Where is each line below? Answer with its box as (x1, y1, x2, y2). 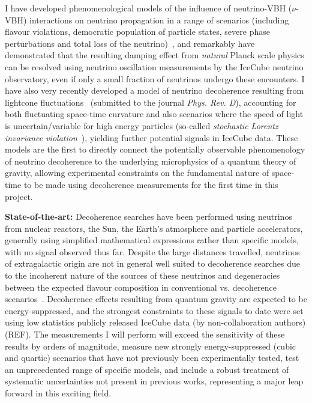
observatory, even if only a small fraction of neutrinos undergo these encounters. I (5, 72, 305, 85)
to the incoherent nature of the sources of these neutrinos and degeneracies (5, 269, 280, 282)
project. (5, 190, 33, 202)
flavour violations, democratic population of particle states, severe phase (5, 25, 270, 38)
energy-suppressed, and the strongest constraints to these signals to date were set (5, 304, 304, 317)
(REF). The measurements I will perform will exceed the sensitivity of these (5, 328, 285, 341)
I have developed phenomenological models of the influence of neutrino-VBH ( (5, 2, 292, 14)
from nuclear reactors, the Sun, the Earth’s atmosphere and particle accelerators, (5, 222, 303, 234)
